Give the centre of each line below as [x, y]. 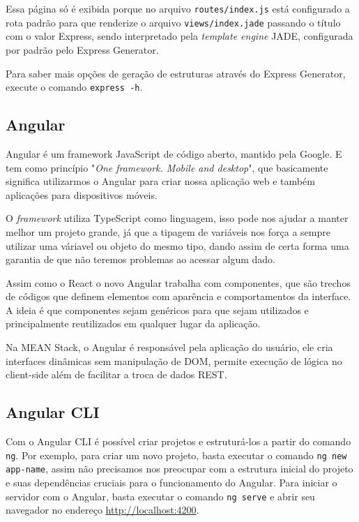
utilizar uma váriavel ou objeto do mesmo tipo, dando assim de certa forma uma [177, 245]
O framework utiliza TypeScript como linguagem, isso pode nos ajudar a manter [177, 218]
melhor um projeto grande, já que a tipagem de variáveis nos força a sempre [168, 231]
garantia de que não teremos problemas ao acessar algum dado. [140, 259]
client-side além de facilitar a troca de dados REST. [116, 374]
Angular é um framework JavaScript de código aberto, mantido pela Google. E [174, 153]
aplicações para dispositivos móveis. [82, 194]
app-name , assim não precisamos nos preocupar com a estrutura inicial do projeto [179, 469]
